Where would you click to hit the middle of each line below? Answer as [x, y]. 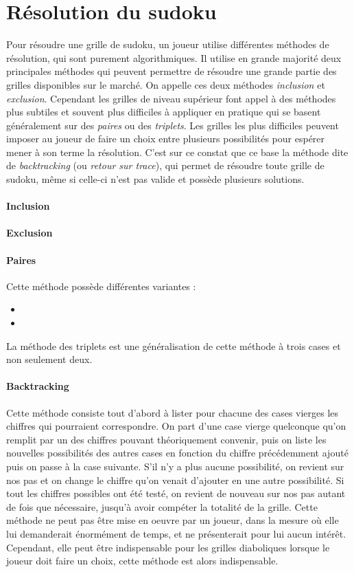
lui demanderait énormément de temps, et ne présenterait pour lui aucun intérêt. [176, 533]
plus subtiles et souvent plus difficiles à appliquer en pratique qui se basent [164, 112]
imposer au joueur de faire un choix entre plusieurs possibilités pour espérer [166, 139]
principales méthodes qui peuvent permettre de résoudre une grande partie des [172, 71]
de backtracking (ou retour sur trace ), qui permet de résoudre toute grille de [165, 165]
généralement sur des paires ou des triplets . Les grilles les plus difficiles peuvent [173, 125]
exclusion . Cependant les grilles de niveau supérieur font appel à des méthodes [171, 98]
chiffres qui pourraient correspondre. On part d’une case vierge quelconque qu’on [176, 426]
